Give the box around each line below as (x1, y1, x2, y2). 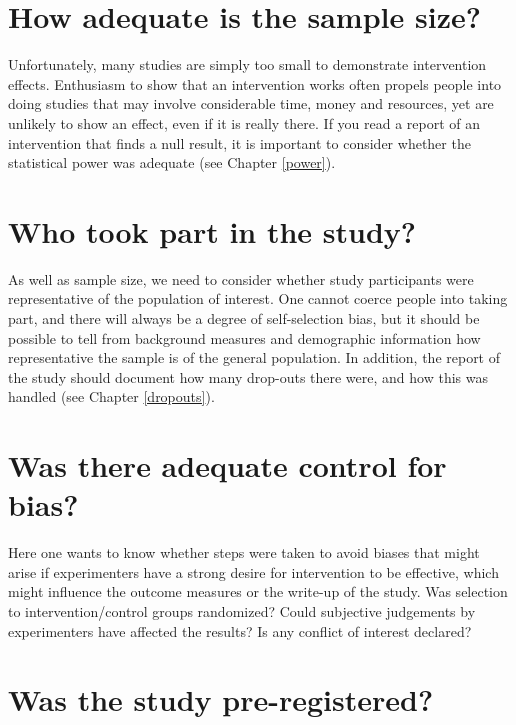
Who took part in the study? (8, 210, 417, 251)
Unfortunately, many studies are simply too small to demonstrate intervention (8, 54, 487, 75)
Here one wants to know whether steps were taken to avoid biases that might (8, 542, 480, 563)
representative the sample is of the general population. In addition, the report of (8, 347, 501, 368)
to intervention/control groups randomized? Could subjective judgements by (8, 601, 476, 622)
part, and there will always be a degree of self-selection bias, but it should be (8, 308, 480, 328)
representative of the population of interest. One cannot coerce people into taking (8, 288, 508, 309)
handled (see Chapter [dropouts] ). (8, 386, 215, 407)
